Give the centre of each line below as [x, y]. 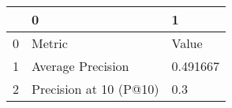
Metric [50, 43]
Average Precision [80, 66]
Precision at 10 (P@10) [95, 89]
